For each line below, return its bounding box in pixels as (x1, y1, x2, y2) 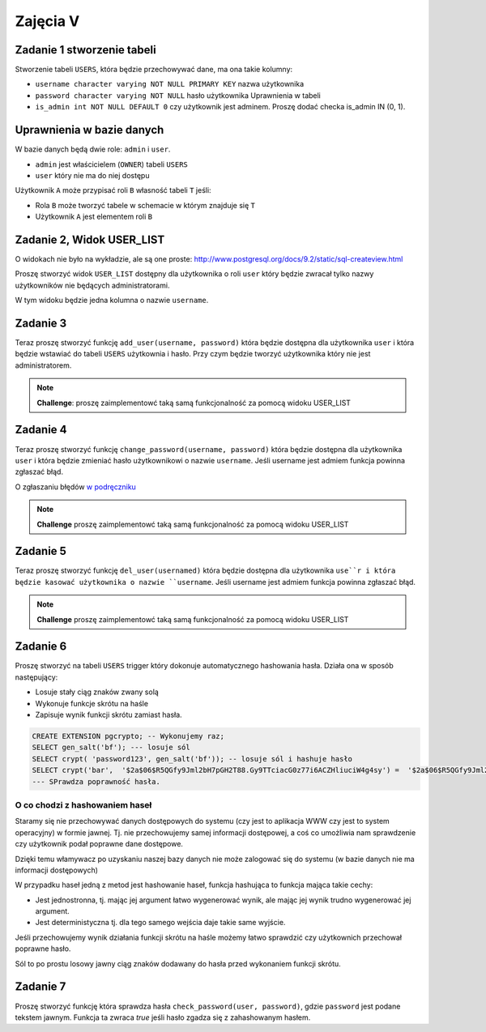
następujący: (15, 672, 58, 682)
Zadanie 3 (15, 316, 67, 330)
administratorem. (15, 360, 72, 370)
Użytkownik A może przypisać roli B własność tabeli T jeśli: (15, 186, 211, 195)
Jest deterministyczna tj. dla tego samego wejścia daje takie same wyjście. (35, 918, 286, 928)
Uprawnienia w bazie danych (15, 123, 164, 137)
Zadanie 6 (15, 640, 67, 654)
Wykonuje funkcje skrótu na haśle (35, 698, 149, 708)
